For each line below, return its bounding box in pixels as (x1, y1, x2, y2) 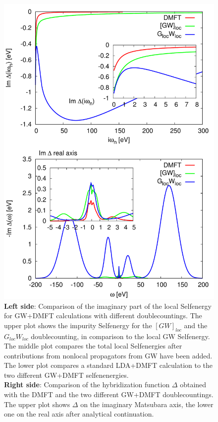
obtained (180, 379, 207, 390)
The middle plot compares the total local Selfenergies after (4, 341, 182, 351)
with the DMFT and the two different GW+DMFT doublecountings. (4, 389, 214, 400)
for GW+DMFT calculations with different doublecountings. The (4, 310, 202, 321)
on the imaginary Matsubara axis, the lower (80, 399, 214, 409)
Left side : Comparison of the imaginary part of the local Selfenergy (4, 300, 212, 311)
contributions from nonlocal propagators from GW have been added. (4, 350, 213, 360)
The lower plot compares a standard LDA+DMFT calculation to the (4, 360, 213, 370)
